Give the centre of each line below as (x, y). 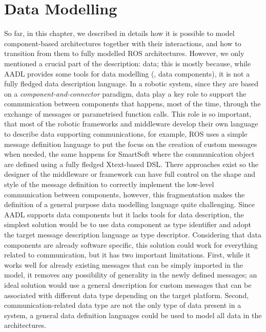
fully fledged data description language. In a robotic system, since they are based (131, 84)
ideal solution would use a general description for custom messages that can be (128, 284)
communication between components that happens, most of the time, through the (132, 104)
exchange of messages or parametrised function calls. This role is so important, (128, 113)
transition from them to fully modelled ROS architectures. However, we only (124, 53)
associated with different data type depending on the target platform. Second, (127, 295)
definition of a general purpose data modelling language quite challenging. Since (130, 204)
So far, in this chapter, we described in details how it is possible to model (119, 33)
